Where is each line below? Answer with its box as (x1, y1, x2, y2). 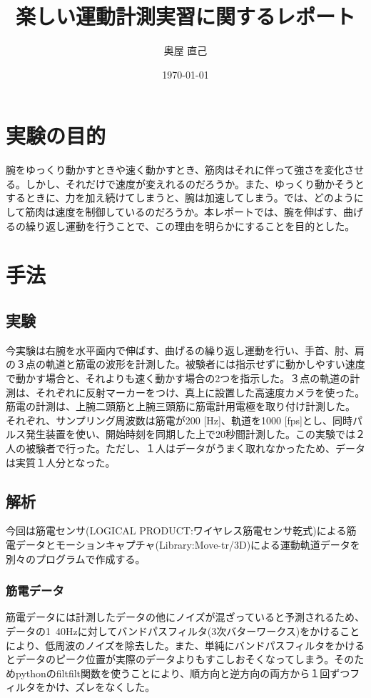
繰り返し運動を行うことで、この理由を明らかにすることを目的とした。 (25, 218, 355, 233)
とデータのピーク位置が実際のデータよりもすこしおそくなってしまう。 (6, 652, 335, 667)
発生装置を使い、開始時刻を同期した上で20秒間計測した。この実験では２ (25, 427, 365, 442)
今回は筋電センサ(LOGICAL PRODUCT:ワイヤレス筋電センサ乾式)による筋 (6, 523, 357, 538)
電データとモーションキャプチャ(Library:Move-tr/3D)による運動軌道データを (6, 537, 360, 552)
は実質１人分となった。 (6, 454, 116, 469)
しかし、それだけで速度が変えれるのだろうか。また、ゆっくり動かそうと (25, 176, 365, 191)
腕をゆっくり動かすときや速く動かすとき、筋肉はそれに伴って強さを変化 (6, 162, 345, 177)
